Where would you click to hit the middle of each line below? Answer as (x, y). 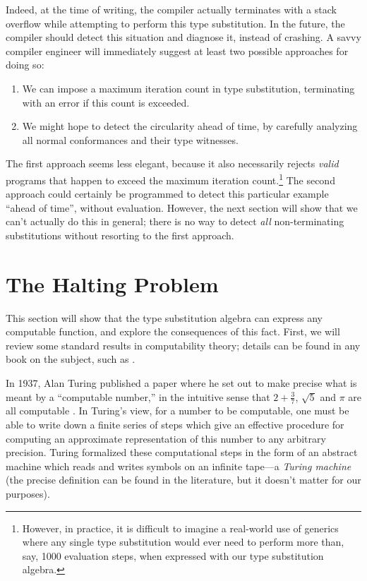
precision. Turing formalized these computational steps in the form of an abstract (182, 452)
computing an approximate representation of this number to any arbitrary (166, 438)
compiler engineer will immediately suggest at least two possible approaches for (177, 50)
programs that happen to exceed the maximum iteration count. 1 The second (170, 179)
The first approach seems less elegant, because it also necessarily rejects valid (172, 163)
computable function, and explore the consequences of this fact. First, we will (173, 331)
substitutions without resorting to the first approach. (120, 235)
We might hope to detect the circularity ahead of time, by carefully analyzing (190, 126)
